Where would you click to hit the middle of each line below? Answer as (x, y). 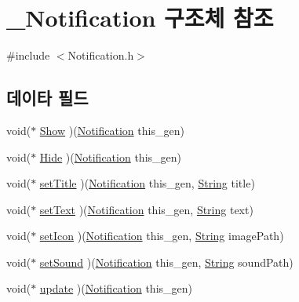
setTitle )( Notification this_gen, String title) (147, 183)
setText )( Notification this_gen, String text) (146, 209)
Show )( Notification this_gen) (112, 130)
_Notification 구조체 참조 (140, 18)
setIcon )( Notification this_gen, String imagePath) (162, 236)
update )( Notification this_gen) (116, 288)
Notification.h (101, 55)
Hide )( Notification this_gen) (110, 156)
